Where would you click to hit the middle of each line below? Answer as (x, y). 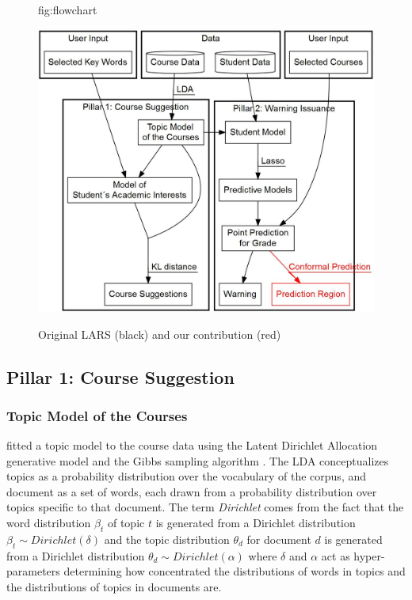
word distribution (49, 523)
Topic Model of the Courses (97, 415)
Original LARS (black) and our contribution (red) (160, 334)
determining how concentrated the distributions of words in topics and (235, 571)
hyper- (369, 555)
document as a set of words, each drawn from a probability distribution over (192, 491)
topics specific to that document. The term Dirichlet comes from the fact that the (205, 507)
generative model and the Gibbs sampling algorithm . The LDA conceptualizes (198, 460)
